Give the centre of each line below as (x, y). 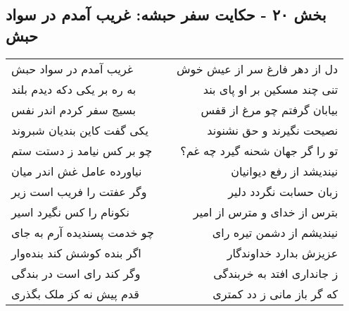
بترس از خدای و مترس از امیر (266, 212)
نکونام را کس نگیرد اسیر (70, 212)
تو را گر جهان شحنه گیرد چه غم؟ (259, 150)
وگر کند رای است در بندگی (76, 273)
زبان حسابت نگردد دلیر (283, 191)
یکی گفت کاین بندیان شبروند (80, 130)
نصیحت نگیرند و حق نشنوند (273, 130)
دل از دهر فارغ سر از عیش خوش (257, 68)
